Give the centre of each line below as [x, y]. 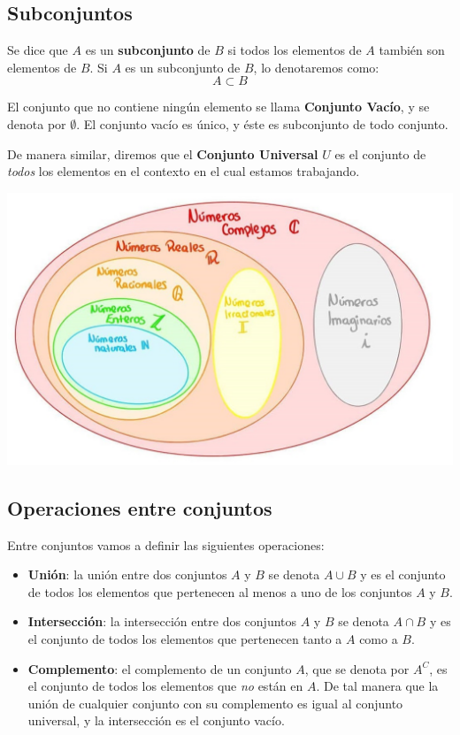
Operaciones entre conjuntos [140, 507]
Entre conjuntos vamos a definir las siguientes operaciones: [166, 544]
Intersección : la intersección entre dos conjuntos [162, 621]
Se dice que [38, 50]
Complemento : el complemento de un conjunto [160, 668]
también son [412, 50]
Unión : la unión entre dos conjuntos [127, 574]
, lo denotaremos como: [316, 67]
